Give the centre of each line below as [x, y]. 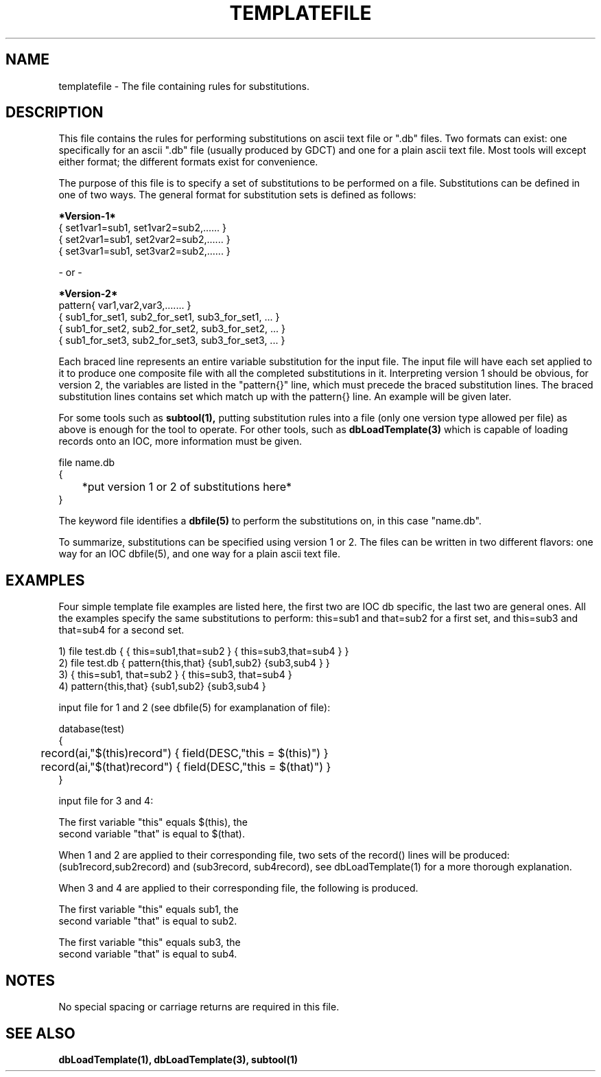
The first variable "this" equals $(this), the [153, 822]
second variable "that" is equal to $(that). [152, 834]
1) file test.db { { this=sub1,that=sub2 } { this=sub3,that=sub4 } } [204, 651]
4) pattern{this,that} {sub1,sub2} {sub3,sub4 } [162, 686]
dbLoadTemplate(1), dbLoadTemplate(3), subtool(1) [178, 1059]
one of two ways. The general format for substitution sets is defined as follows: [237, 195]
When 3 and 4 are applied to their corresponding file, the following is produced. [238, 888]
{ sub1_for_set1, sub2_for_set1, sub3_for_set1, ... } [169, 317]
